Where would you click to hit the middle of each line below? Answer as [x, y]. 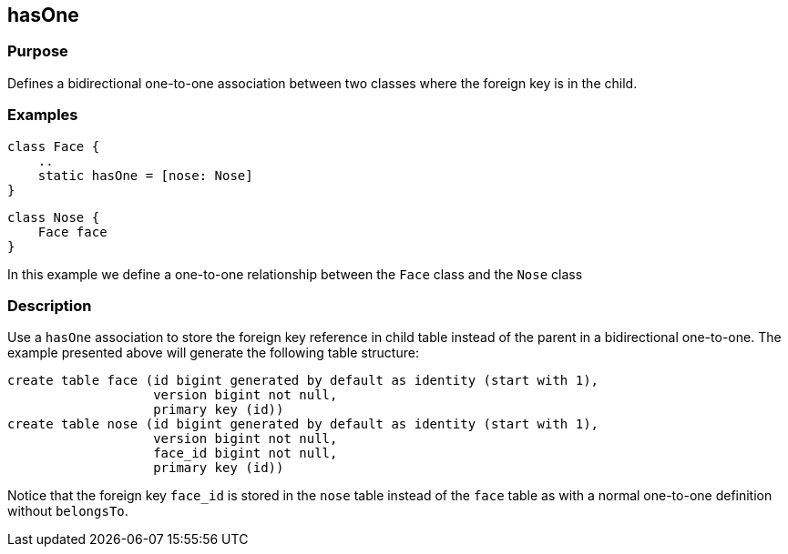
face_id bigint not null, [246, 453]
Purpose [38, 51]
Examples [43, 115]
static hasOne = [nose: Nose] [145, 175]
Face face [72, 232]
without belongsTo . [68, 511]
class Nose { [54, 217]
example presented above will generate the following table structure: [213, 353]
